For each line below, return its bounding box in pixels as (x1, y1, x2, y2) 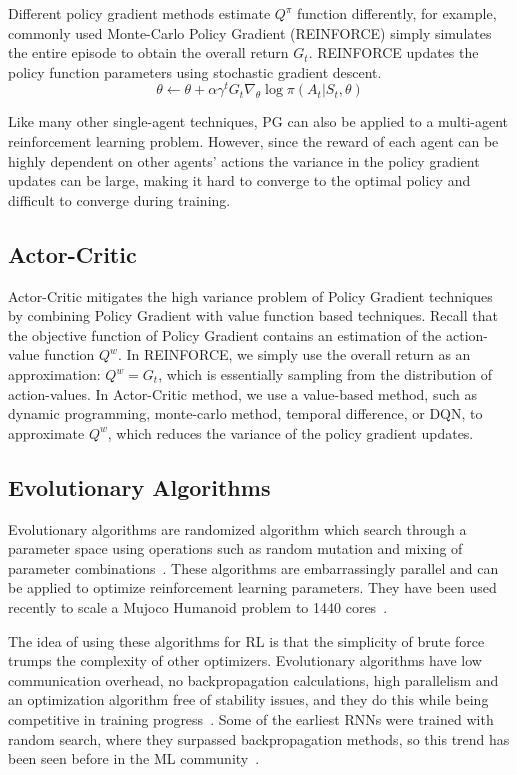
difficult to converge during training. (8, 189, 231, 210)
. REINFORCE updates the (308, 42, 479, 63)
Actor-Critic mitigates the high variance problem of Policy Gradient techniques (8, 285, 493, 306)
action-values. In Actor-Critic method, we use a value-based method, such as (8, 383, 478, 404)
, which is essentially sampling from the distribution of (158, 364, 492, 384)
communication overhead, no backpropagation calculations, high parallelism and (8, 669, 499, 690)
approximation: (8, 364, 101, 384)
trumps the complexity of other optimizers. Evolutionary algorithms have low (8, 650, 482, 671)
